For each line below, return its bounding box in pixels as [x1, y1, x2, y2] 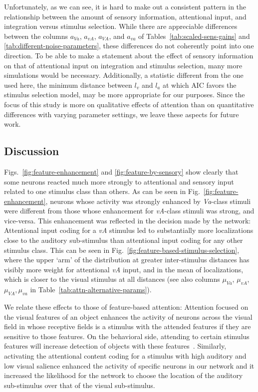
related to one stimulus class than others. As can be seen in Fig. [4, 186, 200, 196]
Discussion [4, 143, 59, 159]
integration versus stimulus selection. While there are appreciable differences [4, 21, 238, 31]
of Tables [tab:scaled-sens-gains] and [138, 30, 250, 41]
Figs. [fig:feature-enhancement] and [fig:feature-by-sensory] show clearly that [4, 166, 239, 177]
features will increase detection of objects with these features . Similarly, [4, 341, 227, 351]
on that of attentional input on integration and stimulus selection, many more [4, 60, 243, 70]
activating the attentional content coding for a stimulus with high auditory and [4, 351, 247, 361]
